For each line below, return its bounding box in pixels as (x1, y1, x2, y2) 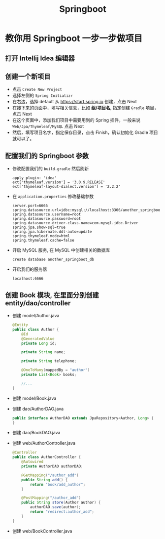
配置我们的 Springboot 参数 (5, 152, 89, 160)
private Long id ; (21, 341, 57, 346)
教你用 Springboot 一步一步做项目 (5, 33, 143, 44)
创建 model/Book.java (12, 395, 57, 401)
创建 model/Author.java (12, 313, 60, 319)
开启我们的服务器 (12, 266, 47, 272)
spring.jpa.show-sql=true (12, 225, 66, 230)
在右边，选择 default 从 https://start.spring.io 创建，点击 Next (12, 99, 137, 105)
